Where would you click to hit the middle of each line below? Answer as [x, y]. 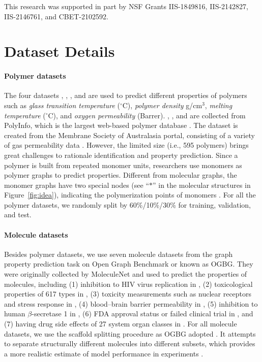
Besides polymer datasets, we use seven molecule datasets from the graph [119, 254]
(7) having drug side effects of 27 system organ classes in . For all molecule [121, 324]
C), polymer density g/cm [162, 105]
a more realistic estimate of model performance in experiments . [104, 353]
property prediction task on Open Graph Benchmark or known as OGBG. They [129, 264]
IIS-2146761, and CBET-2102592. [56, 16]
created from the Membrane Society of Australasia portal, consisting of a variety [129, 135]
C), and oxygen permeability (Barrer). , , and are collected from [147, 115]
